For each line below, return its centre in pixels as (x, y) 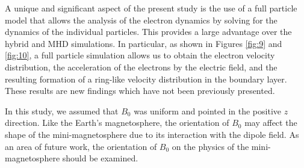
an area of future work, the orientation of (81, 146)
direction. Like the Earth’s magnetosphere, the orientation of (117, 123)
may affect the (271, 123)
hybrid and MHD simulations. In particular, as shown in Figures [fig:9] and (144, 43)
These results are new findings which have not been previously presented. (140, 91)
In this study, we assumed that (62, 110)
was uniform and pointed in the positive (208, 110)
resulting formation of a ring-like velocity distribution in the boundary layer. (146, 79)
